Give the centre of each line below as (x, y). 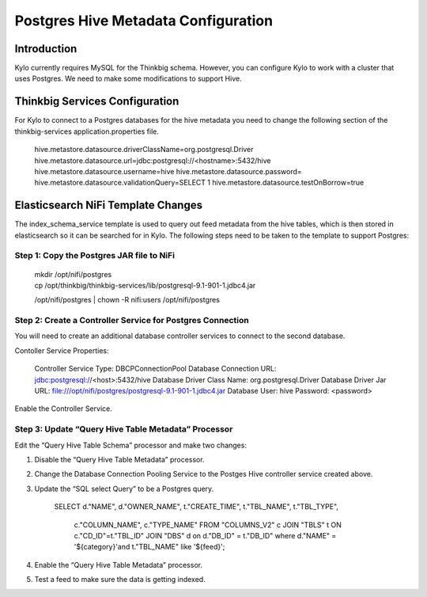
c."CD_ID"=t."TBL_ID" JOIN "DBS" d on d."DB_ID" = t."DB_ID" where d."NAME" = (205, 535)
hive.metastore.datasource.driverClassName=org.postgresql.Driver (144, 150)
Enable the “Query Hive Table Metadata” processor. (119, 565)
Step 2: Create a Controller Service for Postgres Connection (132, 321)
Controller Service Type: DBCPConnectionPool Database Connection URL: (155, 369)
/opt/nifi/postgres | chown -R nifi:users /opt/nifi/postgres (127, 300)
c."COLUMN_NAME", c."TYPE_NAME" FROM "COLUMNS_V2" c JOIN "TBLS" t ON (208, 525)
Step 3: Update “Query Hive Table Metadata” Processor (124, 429)
